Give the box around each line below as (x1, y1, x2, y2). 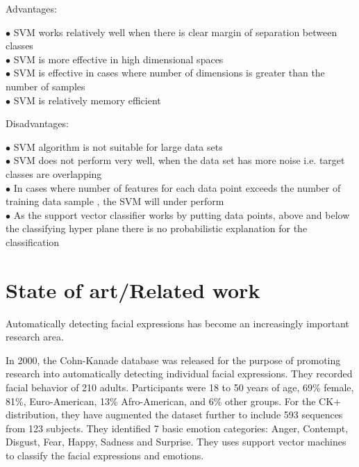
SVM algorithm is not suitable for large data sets (13, 139, 223, 154)
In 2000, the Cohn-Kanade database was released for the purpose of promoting (6, 352, 341, 367)
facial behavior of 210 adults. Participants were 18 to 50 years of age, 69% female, (6, 380, 354, 394)
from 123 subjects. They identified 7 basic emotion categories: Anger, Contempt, (6, 420, 349, 435)
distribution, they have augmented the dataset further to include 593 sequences (6, 407, 343, 422)
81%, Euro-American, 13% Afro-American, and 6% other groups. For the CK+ (6, 393, 341, 408)
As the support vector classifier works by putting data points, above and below (13, 207, 350, 222)
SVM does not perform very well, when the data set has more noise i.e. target (13, 153, 345, 167)
